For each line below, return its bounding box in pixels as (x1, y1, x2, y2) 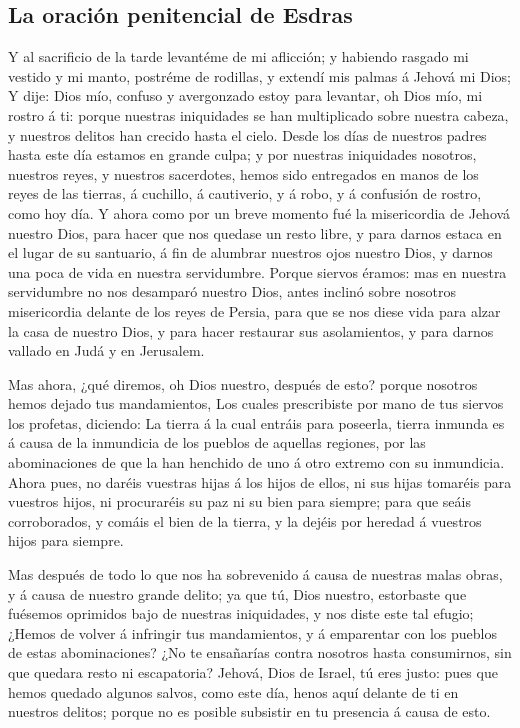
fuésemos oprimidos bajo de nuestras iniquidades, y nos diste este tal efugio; (8, 603, 474, 624)
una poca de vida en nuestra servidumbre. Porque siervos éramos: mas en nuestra (8, 261, 507, 282)
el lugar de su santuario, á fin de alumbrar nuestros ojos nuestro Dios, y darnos (8, 242, 493, 263)
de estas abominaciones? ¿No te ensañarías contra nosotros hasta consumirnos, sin (8, 642, 512, 663)
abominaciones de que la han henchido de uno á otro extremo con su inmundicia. (8, 452, 505, 473)
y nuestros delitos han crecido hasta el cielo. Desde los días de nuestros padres (8, 124, 487, 145)
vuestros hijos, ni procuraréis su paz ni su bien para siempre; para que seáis (8, 491, 471, 512)
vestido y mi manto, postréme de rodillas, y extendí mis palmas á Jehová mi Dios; (8, 65, 511, 86)
